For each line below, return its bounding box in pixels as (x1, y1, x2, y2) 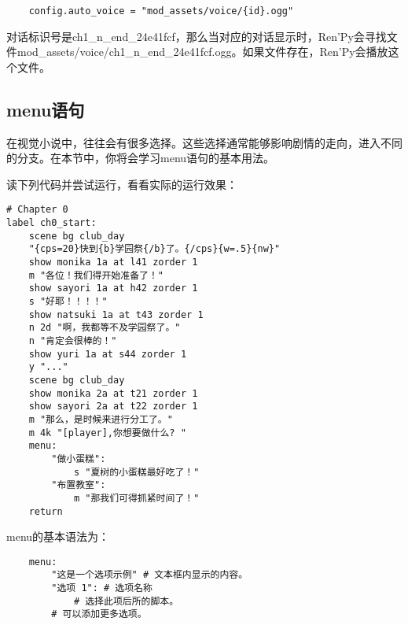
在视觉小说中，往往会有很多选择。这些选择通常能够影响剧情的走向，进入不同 (6, 134, 402, 150)
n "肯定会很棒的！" (28, 335, 117, 346)
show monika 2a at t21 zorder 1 (28, 387, 198, 399)
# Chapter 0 (6, 204, 68, 216)
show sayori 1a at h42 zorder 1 (28, 283, 198, 294)
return (28, 505, 63, 517)
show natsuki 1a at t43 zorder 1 (28, 309, 204, 320)
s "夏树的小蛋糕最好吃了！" (73, 466, 200, 478)
